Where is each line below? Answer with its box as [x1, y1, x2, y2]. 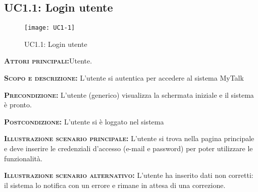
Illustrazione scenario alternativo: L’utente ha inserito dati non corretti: [4, 170, 253, 180]
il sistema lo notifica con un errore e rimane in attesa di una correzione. [4, 179, 226, 190]
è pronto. [4, 99, 32, 110]
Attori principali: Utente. [4, 55, 92, 66]
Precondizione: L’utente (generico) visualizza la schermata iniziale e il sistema [4, 89, 254, 100]
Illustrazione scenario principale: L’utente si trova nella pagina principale [4, 133, 254, 144]
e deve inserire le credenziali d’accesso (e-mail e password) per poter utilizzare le [4, 143, 253, 154]
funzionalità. [4, 153, 42, 163]
